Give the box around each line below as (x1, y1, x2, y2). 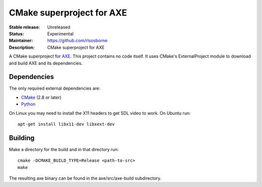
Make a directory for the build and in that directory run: (9, 146, 119, 152)
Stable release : (9, 24, 40, 30)
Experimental (47, 31, 74, 36)
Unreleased (47, 24, 70, 30)
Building (9, 134, 35, 142)
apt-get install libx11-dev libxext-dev (17, 121, 115, 127)
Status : (9, 31, 24, 36)
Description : (9, 44, 35, 50)
